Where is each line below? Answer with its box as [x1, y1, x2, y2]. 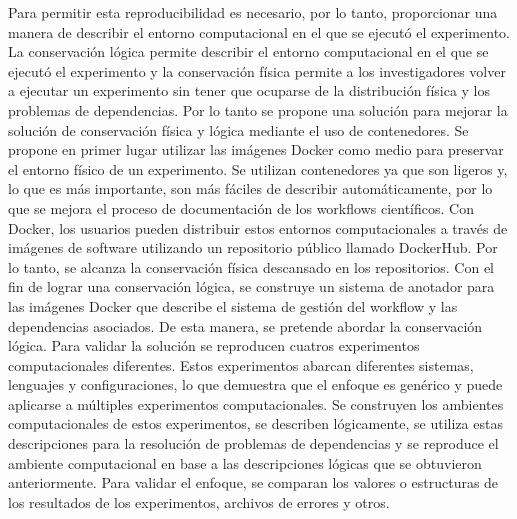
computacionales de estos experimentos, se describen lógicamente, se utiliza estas [8, 413, 503, 434]
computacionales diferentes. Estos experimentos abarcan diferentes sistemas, [8, 354, 474, 375]
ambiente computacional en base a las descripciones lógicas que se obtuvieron [8, 452, 482, 473]
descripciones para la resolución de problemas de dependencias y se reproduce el [8, 433, 499, 454]
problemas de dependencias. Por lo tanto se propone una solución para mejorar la [8, 99, 508, 120]
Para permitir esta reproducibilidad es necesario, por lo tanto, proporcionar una [8, 2, 498, 22]
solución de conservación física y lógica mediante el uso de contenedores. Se [8, 119, 469, 140]
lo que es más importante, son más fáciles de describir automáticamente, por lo [8, 178, 493, 199]
